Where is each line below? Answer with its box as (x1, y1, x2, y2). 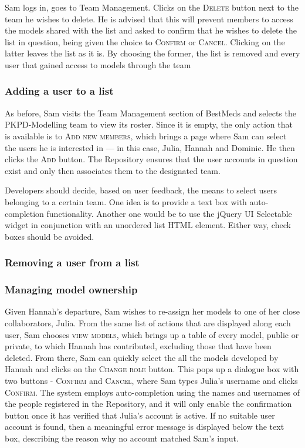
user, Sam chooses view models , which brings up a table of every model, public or (5, 328, 299, 340)
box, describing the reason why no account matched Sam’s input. (5, 432, 239, 444)
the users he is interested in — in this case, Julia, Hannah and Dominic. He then (5, 141, 295, 153)
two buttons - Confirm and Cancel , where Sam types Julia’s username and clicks (5, 374, 298, 386)
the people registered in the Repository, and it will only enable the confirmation (5, 397, 292, 410)
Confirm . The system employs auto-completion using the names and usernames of (5, 386, 300, 398)
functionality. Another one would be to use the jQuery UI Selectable (46, 207, 292, 219)
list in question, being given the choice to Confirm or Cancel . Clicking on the (5, 35, 285, 48)
